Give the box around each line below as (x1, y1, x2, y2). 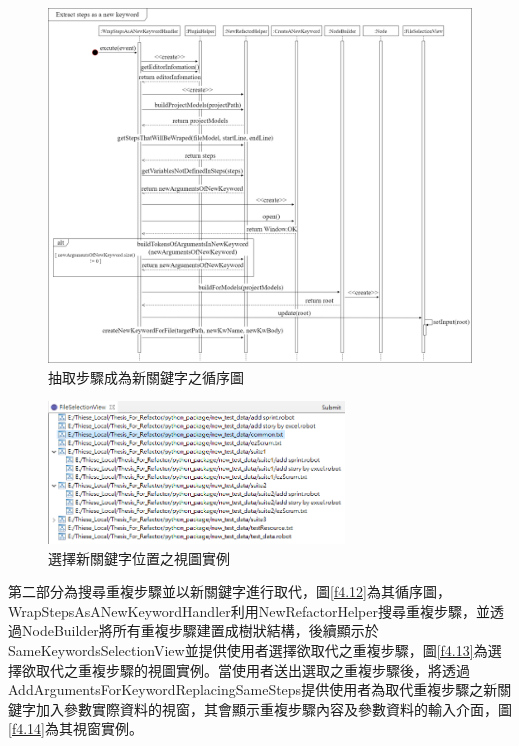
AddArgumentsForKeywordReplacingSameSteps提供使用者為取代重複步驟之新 (8, 679, 498, 700)
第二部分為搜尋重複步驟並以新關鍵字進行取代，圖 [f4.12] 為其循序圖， (8, 581, 451, 602)
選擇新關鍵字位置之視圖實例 (48, 547, 230, 568)
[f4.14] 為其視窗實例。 (8, 718, 143, 739)
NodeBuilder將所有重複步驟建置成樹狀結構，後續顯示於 (21, 620, 379, 641)
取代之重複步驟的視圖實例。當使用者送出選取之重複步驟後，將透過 (35, 659, 470, 680)
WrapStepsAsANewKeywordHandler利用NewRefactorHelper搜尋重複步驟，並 (8, 600, 491, 621)
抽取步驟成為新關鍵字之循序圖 (48, 366, 244, 387)
